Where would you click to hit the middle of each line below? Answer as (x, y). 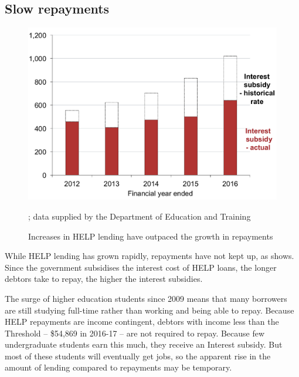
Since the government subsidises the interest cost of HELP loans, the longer (141, 267)
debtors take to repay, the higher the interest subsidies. (104, 279)
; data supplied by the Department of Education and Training (140, 216)
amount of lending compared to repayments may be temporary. (118, 367)
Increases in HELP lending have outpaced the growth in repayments (151, 236)
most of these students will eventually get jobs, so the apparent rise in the (138, 356)
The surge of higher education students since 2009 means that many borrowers (146, 298)
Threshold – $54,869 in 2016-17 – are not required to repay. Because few (135, 333)
